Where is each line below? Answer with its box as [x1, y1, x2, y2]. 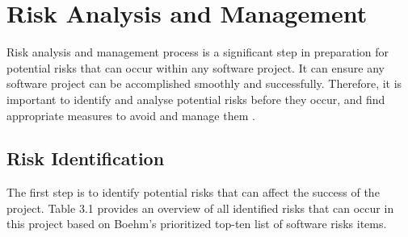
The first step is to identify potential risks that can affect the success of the [6, 184, 380, 201]
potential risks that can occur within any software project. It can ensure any [6, 59, 385, 76]
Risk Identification [6, 146, 165, 171]
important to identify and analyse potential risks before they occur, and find [6, 90, 385, 107]
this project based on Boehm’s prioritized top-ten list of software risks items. [6, 215, 387, 232]
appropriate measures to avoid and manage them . [6, 106, 255, 123]
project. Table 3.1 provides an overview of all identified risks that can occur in [6, 199, 394, 216]
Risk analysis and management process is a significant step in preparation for [6, 44, 389, 60]
